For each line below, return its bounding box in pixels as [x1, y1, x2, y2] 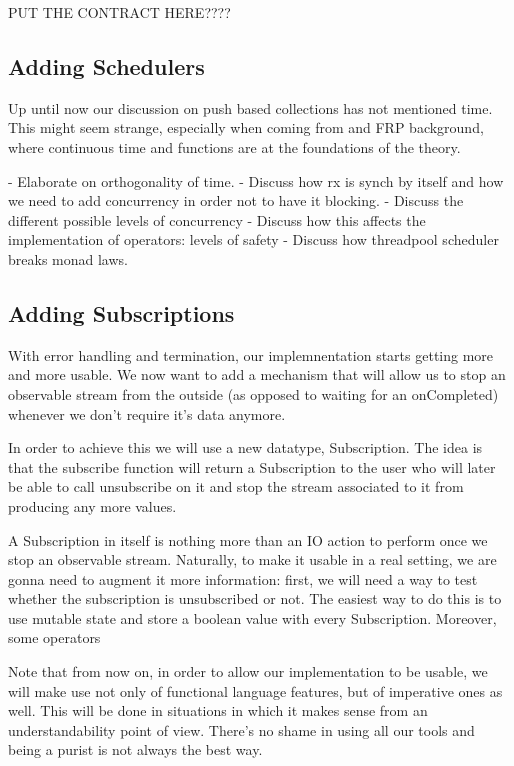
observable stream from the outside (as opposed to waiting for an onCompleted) [8, 383, 499, 404]
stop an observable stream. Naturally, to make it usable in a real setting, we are [8, 549, 497, 570]
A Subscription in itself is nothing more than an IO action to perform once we [8, 529, 488, 550]
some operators [8, 627, 101, 648]
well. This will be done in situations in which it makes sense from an [8, 700, 428, 721]
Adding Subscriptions [8, 297, 235, 328]
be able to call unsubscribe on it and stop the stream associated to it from [8, 476, 464, 497]
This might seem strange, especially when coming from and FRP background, [8, 117, 484, 138]
